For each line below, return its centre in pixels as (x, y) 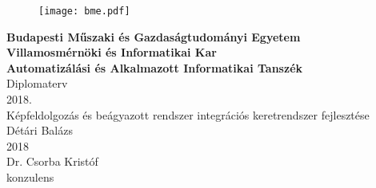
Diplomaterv (37, 83)
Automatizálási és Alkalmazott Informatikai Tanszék (155, 67)
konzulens (30, 177)
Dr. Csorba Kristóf (52, 161)
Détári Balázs (40, 130)
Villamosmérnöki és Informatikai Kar (112, 52)
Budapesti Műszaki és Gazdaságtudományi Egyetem (154, 36)
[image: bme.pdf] (84, 11)
